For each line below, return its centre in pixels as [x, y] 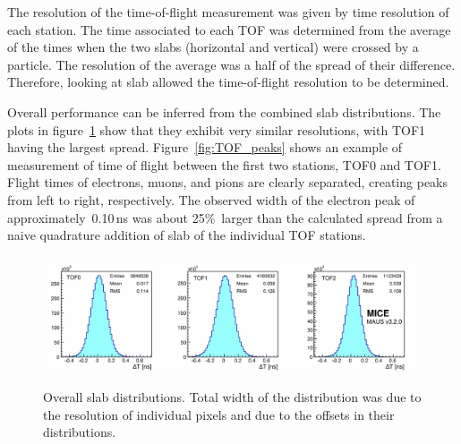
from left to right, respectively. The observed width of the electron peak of [211, 199]
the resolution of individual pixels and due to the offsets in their [219, 414]
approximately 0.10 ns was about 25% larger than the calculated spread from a [225, 217]
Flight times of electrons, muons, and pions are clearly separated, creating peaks [227, 182]
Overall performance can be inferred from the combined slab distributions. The [224, 111]
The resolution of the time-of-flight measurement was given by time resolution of [228, 12]
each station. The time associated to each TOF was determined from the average [229, 29]
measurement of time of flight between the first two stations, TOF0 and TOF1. [224, 164]
